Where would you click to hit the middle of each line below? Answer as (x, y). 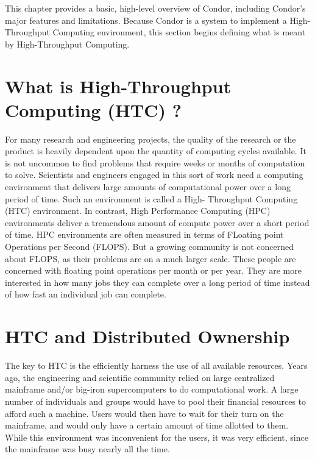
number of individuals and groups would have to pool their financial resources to (156, 401)
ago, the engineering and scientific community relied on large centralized (140, 377)
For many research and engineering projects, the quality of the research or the (150, 139)
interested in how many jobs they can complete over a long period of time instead (157, 282)
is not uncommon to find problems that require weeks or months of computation (155, 162)
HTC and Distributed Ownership (147, 336)
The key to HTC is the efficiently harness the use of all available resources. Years (156, 365)
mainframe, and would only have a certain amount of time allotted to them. (147, 425)
